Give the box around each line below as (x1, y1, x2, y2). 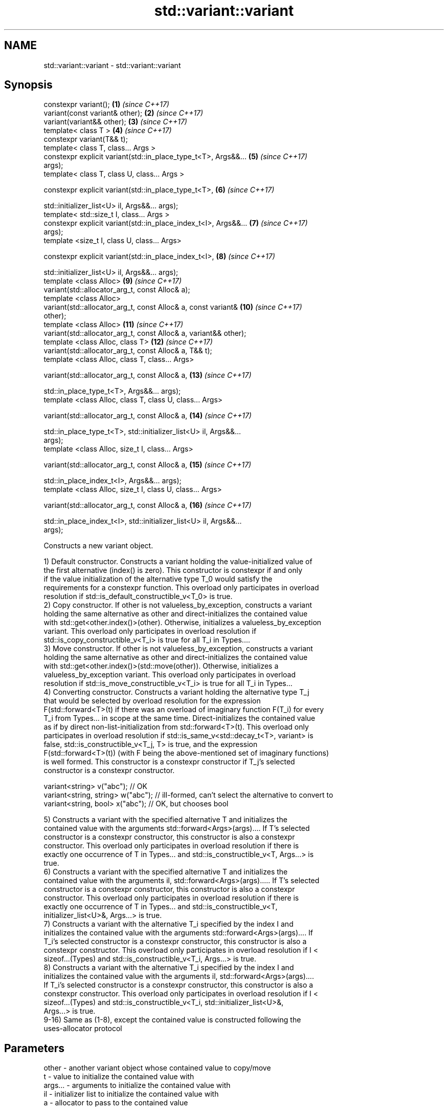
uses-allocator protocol (43, 1024, 122, 1033)
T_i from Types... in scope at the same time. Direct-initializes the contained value (43, 714, 316, 723)
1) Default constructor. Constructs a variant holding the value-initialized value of (43, 557, 312, 566)
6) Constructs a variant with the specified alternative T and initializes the (43, 867, 288, 877)
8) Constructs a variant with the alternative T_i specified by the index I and (43, 963, 294, 972)
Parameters (4, 1041, 64, 1055)
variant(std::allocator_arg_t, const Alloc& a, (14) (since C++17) (43, 411, 252, 420)
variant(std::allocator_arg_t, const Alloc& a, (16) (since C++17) (43, 501, 252, 510)
